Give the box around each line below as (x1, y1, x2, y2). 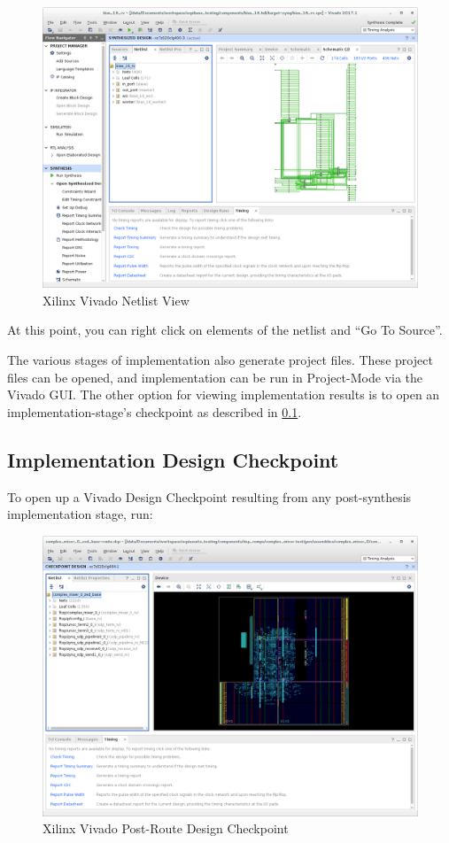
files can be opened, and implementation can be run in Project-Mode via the (7, 367, 422, 386)
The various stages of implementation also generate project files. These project (7, 350, 433, 368)
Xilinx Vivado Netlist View (43, 290, 190, 309)
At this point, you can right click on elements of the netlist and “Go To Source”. (7, 321, 443, 339)
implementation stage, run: (7, 505, 153, 523)
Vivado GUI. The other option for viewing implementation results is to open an (7, 385, 440, 404)
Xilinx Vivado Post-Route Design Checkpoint (43, 819, 289, 838)
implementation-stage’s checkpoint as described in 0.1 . (7, 402, 302, 421)
